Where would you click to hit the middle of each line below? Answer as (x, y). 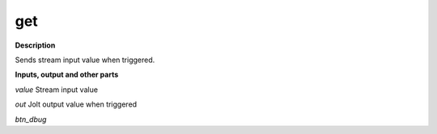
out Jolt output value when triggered (76, 104)
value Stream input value (57, 90)
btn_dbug (31, 119)
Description (35, 45)
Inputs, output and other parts (67, 75)
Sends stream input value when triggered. (85, 60)
